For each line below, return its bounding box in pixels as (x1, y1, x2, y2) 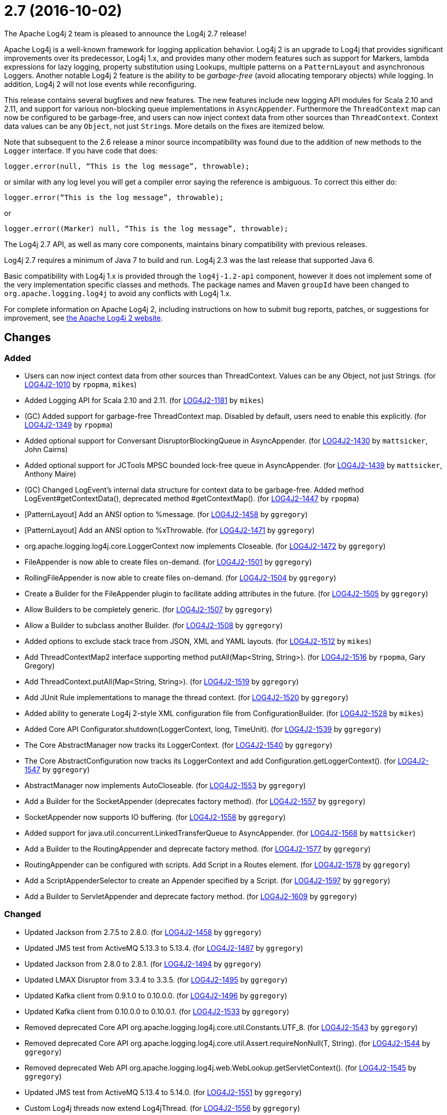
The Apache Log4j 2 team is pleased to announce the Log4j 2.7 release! (4, 29, 247, 38)
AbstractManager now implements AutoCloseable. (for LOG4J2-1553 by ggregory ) (25, 780, 306, 790)
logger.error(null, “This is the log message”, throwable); (4, 162, 250, 170)
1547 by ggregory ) (25, 765, 90, 774)
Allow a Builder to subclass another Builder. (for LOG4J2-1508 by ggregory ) (25, 620, 283, 630)
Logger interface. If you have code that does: (4, 146, 158, 155)
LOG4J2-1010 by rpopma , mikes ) (25, 380, 137, 389)
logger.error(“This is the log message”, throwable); (4, 193, 224, 202)
